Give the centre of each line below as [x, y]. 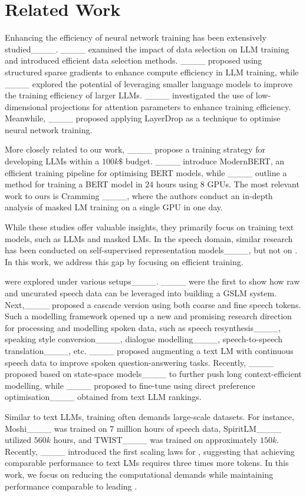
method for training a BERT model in [74, 184]
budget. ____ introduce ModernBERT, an [205, 161]
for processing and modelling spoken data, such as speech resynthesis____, [143, 327]
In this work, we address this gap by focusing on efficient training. [124, 261]
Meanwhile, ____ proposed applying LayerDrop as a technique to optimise [143, 118]
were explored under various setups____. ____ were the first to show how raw [152, 281]
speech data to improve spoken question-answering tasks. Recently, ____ [139, 362]
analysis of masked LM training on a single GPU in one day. [114, 207]
